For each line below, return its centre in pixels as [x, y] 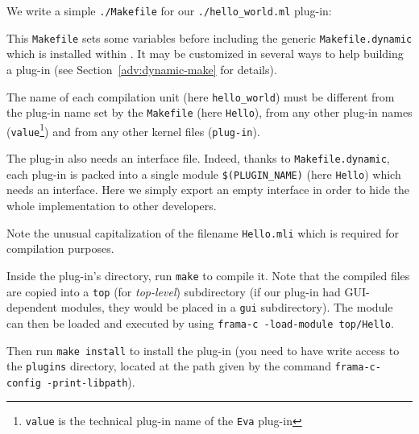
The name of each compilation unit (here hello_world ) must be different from [201, 96]
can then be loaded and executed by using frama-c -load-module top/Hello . [200, 322]
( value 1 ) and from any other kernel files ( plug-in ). [133, 130]
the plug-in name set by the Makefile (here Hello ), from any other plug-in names [209, 112]
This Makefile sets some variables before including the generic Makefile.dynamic [209, 37]
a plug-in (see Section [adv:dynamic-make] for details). [142, 69]
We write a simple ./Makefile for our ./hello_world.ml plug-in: [169, 10]
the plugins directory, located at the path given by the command [169, 366]
